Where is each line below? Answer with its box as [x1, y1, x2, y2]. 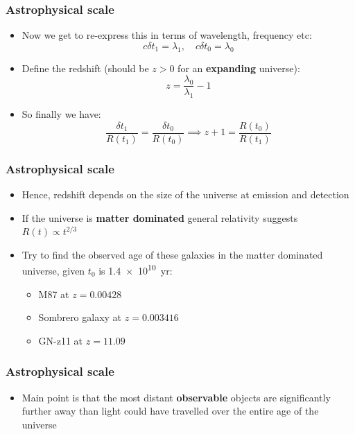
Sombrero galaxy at [38, 310, 122, 324]
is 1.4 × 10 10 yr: [98, 261, 173, 277]
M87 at [38, 286, 69, 301]
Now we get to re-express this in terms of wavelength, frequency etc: [21, 28, 312, 42]
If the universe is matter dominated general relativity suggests [21, 210, 298, 225]
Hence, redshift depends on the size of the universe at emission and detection [21, 186, 349, 201]
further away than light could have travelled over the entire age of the [21, 403, 319, 418]
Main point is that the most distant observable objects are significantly [21, 390, 331, 404]
